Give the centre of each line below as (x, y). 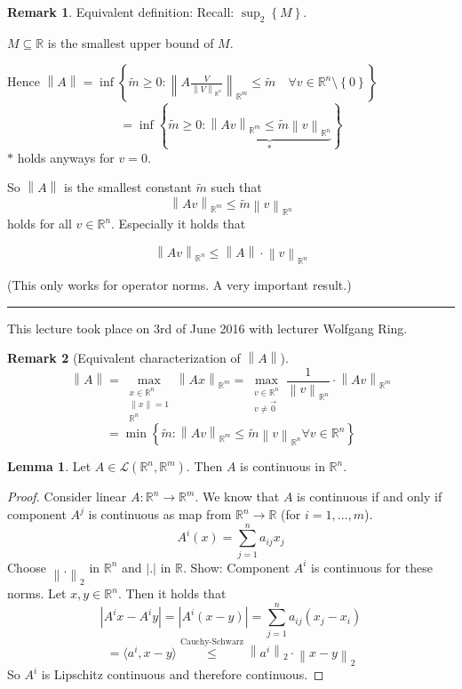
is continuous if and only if (370, 497)
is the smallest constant (128, 187)
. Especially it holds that (179, 224)
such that (236, 187)
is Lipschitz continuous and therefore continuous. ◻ (183, 674)
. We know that (237, 497)
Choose (27, 567)
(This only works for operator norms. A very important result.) (179, 285)
